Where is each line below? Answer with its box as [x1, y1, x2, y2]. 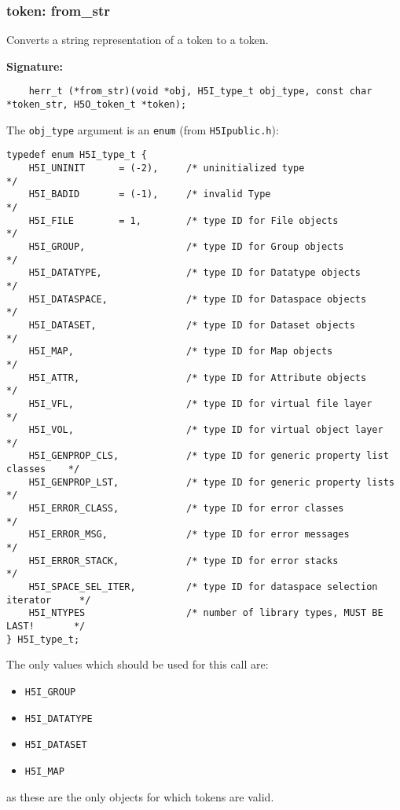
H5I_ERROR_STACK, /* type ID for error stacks [28, 555, 339, 566]
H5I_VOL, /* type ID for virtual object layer [28, 424, 383, 436]
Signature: [6, 57, 63, 74]
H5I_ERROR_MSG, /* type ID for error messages [28, 529, 350, 541]
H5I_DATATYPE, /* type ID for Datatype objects [28, 267, 361, 279]
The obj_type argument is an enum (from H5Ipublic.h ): [6, 121, 279, 137]
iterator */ [6, 594, 91, 606]
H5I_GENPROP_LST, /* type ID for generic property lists [28, 476, 394, 488]
